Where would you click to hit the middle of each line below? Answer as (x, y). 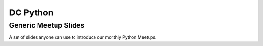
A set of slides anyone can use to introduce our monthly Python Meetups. (83, 37)
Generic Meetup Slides (47, 25)
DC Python (31, 12)
